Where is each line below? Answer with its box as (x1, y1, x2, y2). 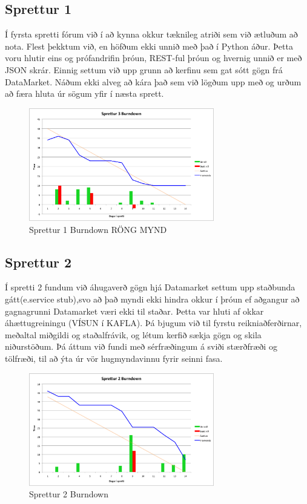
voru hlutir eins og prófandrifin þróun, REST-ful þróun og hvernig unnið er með (5, 51, 302, 64)
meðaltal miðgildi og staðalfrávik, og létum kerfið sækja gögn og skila (5, 328, 262, 341)
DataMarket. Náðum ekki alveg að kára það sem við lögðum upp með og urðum (5, 75, 302, 88)
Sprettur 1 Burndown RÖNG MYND (29, 223, 167, 235)
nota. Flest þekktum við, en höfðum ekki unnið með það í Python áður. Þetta (5, 39, 293, 52)
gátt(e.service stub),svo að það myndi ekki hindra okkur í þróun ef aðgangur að (5, 293, 300, 306)
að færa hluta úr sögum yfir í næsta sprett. (5, 87, 164, 100)
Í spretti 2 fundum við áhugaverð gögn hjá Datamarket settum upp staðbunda (5, 281, 295, 293)
